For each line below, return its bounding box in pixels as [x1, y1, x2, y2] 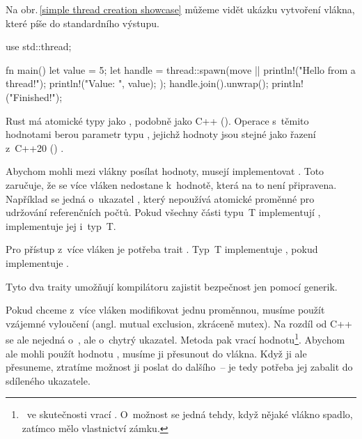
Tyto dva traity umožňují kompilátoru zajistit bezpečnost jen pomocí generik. [6, 279, 338, 293]
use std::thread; [6, 39, 72, 54]
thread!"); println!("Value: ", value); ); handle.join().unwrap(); [6, 76, 269, 91]
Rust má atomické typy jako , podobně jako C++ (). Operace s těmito [6, 113, 309, 128]
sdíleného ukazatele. [6, 373, 90, 387]
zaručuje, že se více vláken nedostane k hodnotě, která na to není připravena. [6, 177, 337, 192]
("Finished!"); [6, 89, 63, 104]
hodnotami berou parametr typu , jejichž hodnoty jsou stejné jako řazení [6, 127, 316, 141]
